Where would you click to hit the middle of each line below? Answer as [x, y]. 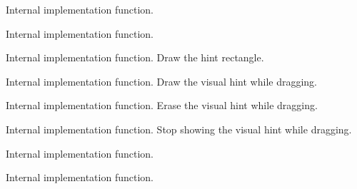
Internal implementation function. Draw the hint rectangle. [135, 57]
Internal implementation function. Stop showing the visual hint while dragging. [179, 129]
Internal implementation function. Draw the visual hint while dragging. [162, 81]
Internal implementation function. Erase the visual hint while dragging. [162, 105]
